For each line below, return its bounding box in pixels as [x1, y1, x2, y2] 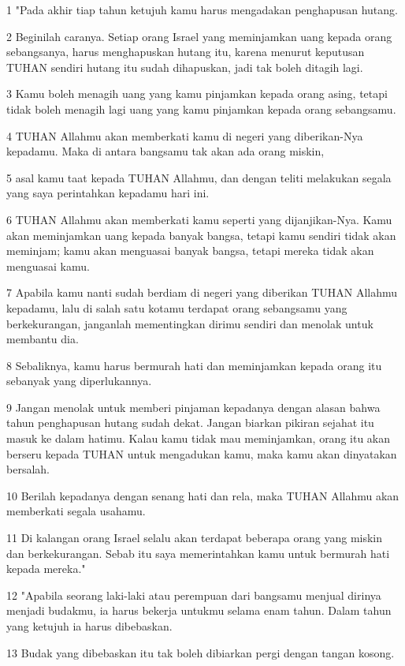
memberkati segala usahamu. [6, 503, 146, 519]
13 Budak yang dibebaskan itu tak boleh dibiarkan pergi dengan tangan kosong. [6, 644, 395, 660]
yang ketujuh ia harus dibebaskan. [6, 618, 173, 634]
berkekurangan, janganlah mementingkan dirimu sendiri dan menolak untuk [6, 315, 373, 331]
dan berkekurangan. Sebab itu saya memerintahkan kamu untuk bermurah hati [6, 544, 390, 561]
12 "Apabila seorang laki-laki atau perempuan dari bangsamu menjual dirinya [6, 586, 381, 603]
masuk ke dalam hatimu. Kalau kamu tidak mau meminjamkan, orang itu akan [6, 430, 391, 447]
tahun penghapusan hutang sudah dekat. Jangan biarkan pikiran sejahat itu [6, 414, 374, 431]
